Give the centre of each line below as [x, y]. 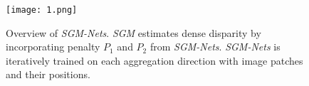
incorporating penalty [53, 47]
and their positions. [48, 74]
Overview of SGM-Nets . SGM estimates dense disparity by [133, 32]
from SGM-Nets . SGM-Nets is [215, 47]
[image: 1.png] [42, 10]
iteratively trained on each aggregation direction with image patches [154, 60]
